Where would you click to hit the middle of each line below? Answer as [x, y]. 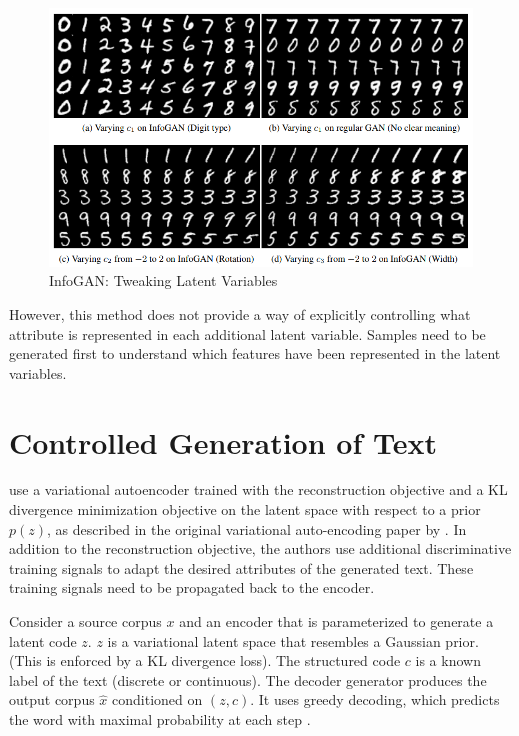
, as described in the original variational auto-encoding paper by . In [257, 528]
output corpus [52, 699]
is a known [448, 660]
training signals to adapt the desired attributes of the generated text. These [241, 567]
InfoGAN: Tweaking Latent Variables [163, 280]
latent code [43, 640]
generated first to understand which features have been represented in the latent [255, 353]
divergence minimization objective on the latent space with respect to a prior [245, 509]
